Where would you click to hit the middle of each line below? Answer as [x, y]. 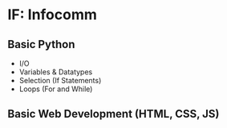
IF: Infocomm [53, 15]
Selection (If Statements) [60, 80]
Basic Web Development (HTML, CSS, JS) [113, 114]
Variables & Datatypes [56, 72]
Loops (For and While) [56, 89]
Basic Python [41, 44]
